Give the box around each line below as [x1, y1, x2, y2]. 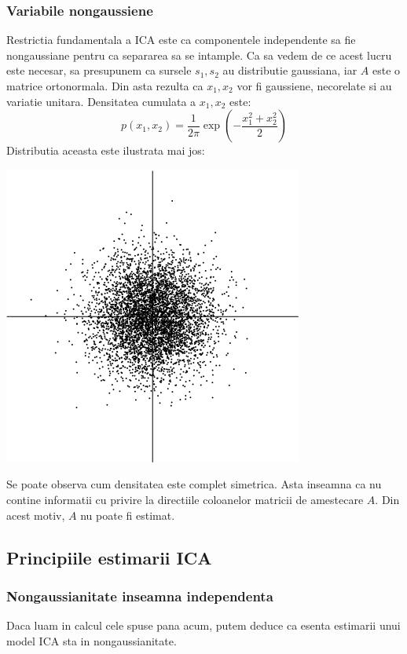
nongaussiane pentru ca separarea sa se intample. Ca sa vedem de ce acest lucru [6, 46, 392, 63]
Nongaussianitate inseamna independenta [6, 586, 273, 605]
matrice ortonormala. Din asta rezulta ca [6, 78, 203, 93]
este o [372, 62, 401, 79]
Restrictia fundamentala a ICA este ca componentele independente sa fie [6, 31, 356, 48]
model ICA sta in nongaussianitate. [6, 632, 177, 649]
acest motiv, [6, 506, 65, 523]
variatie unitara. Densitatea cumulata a [6, 93, 196, 109]
